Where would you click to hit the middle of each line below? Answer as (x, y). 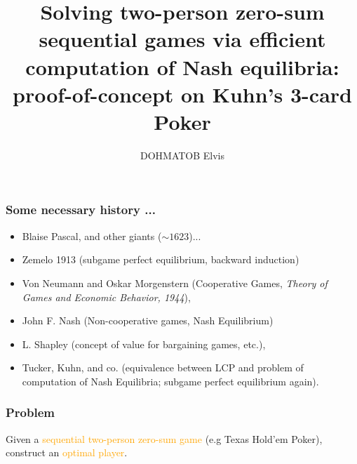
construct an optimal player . (67, 452)
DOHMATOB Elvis (182, 155)
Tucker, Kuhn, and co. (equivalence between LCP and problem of (163, 367)
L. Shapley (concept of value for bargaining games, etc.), (144, 344)
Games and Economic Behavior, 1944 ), (106, 297)
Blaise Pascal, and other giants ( (92, 236)
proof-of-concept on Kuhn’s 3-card (182, 94)
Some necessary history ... (81, 210)
